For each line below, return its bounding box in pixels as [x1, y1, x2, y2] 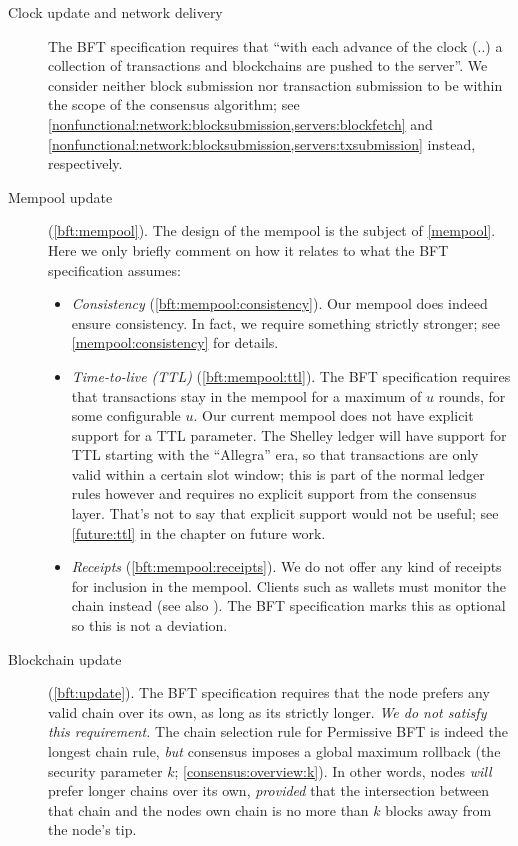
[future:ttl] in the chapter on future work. [71, 522, 326, 543]
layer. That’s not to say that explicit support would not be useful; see [71, 503, 499, 524]
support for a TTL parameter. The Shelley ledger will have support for [71, 424, 507, 445]
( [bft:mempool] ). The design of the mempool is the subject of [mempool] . [48, 220, 496, 241]
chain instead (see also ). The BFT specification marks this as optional [71, 595, 506, 616]
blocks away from [385, 799, 492, 820]
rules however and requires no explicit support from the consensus [71, 483, 477, 504]
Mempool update [8, 186, 113, 207]
